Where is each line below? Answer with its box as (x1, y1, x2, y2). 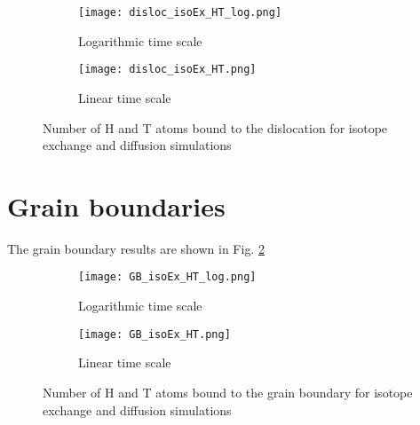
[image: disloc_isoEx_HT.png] (78, 63, 257, 76)
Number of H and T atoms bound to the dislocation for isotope (43, 118, 388, 137)
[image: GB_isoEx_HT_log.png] (78, 271, 257, 284)
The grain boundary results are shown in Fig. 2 (7, 239, 265, 257)
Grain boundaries (7, 187, 226, 224)
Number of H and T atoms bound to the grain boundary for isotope (43, 382, 413, 401)
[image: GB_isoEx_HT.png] (78, 327, 231, 341)
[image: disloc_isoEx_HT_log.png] (78, 6, 282, 19)
